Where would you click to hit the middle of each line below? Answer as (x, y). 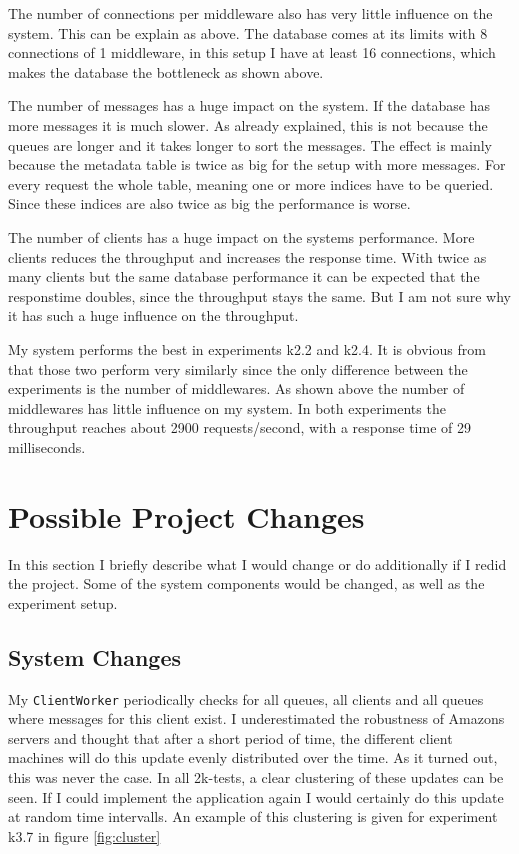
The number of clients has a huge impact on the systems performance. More (241, 236)
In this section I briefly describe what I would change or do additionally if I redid (257, 563)
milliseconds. (47, 446)
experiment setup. (63, 602)
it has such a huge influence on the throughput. (153, 315)
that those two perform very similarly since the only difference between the (238, 368)
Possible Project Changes (186, 515)
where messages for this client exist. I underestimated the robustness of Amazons (256, 718)
